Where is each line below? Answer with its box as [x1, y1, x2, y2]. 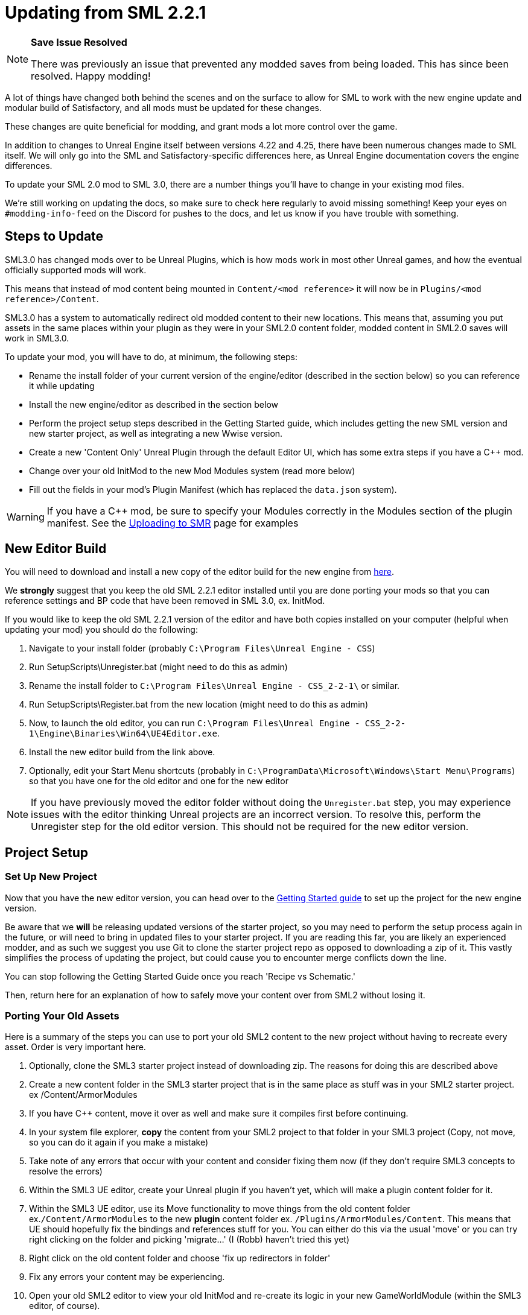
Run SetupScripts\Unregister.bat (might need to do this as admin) [29, 662, 288, 673]
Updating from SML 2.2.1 [5, 2, 206, 23]
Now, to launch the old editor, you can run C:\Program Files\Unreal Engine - [29, 718, 360, 729]
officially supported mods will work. [5, 264, 147, 275]
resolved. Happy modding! [31, 69, 151, 82]
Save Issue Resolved [31, 36, 127, 48]
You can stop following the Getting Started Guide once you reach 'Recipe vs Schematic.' [5, 971, 355, 981]
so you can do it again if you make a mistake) [29, 1137, 208, 1148]
